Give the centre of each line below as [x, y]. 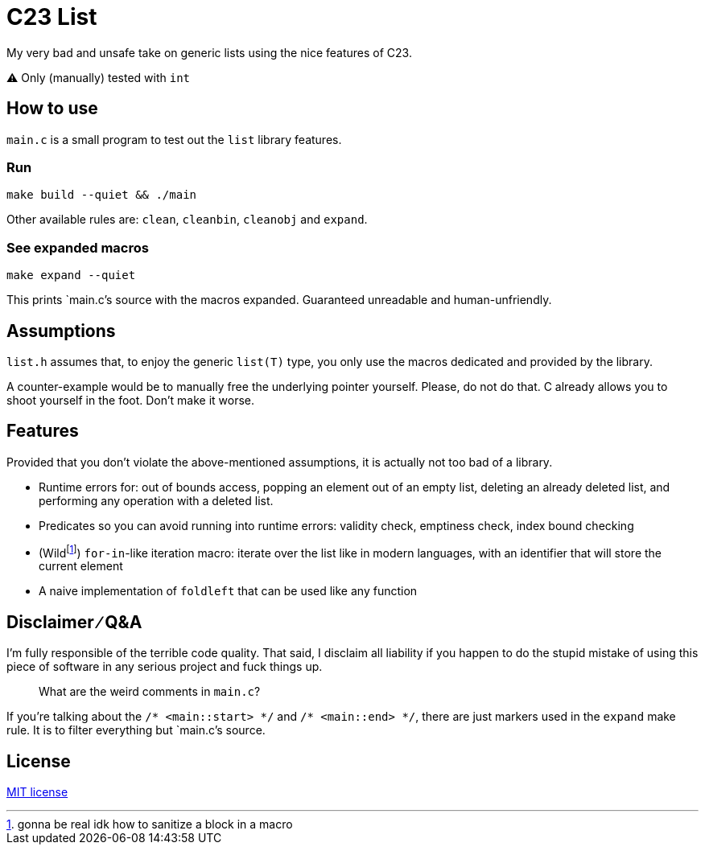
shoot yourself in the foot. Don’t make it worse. [131, 400]
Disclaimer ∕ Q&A [74, 622]
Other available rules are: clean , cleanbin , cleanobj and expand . [187, 220]
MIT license [37, 792]
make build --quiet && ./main [102, 195]
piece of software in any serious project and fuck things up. [165, 667]
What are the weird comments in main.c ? [150, 692]
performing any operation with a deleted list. [156, 500]
